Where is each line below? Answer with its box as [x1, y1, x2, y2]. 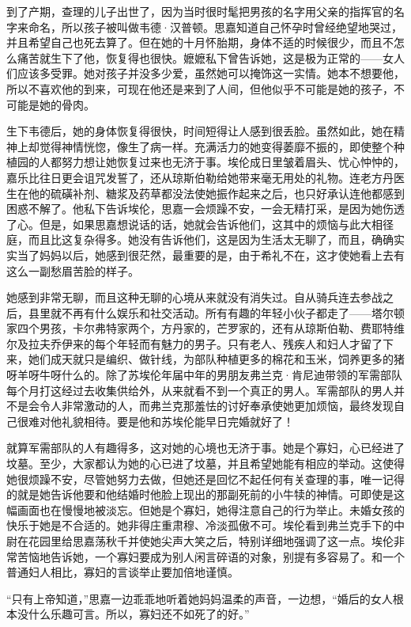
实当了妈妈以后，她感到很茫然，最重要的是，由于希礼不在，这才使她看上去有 [6, 246, 405, 263]
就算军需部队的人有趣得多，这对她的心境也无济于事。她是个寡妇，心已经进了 [6, 439, 405, 456]
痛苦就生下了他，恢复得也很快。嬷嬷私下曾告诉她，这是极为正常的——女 [17, 49, 394, 66]
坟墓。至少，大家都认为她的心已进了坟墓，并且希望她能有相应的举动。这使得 [6, 455, 405, 472]
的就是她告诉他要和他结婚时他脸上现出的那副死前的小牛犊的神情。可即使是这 [6, 486, 405, 503]
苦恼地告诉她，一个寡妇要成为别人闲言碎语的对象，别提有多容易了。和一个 [17, 548, 405, 564]
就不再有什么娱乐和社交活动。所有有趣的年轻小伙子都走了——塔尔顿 [50, 304, 405, 321]
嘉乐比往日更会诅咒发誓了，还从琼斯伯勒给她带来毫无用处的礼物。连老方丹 [6, 169, 394, 185]
